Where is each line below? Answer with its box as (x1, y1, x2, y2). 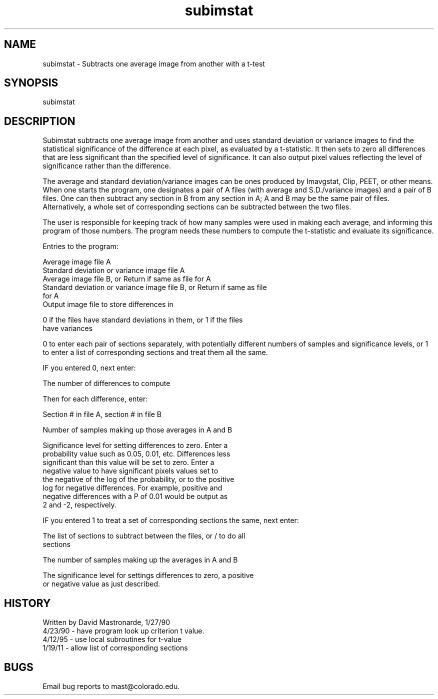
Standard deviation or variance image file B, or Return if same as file (42, 283, 267, 292)
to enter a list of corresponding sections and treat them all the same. (42, 348, 268, 357)
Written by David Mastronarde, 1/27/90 (42, 618, 170, 627)
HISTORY (4, 596, 51, 609)
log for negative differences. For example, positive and (42, 483, 222, 492)
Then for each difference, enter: (42, 394, 148, 403)
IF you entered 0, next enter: (42, 363, 136, 372)
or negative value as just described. (42, 579, 160, 588)
